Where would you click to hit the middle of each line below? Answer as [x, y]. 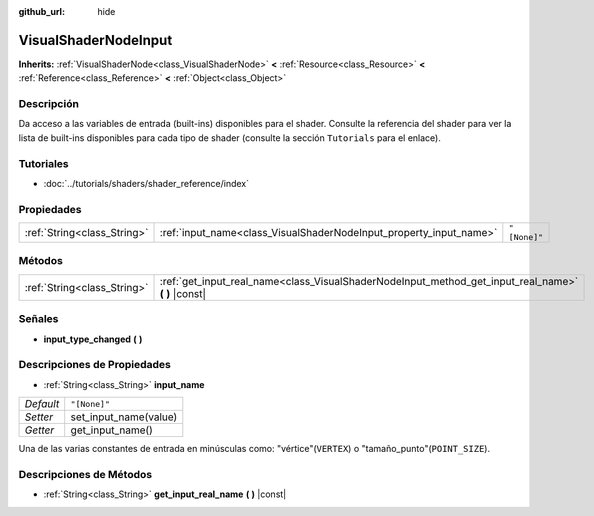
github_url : [41, 11]
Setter [39, 417]
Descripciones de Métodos [85, 474]
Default [42, 404]
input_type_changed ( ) [93, 339]
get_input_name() [112, 430]
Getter [39, 430]
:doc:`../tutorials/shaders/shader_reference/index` [146, 183]
